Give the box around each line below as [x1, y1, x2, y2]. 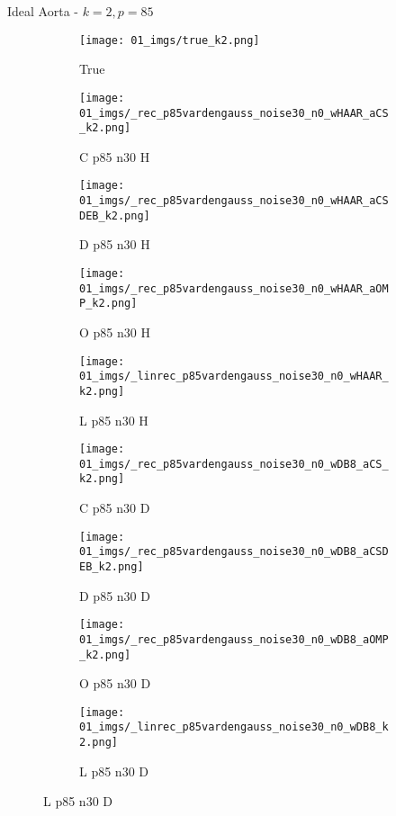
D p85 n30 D [79, 586, 150, 605]
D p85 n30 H [79, 235, 150, 254]
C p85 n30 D [79, 498, 150, 517]
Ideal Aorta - [7, 2, 78, 20]
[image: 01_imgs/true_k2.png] [79, 33, 260, 47]
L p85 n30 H [79, 410, 148, 429]
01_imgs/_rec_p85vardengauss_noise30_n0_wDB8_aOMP [79, 632, 389, 646]
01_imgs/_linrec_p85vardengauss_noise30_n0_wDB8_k [79, 721, 389, 734]
